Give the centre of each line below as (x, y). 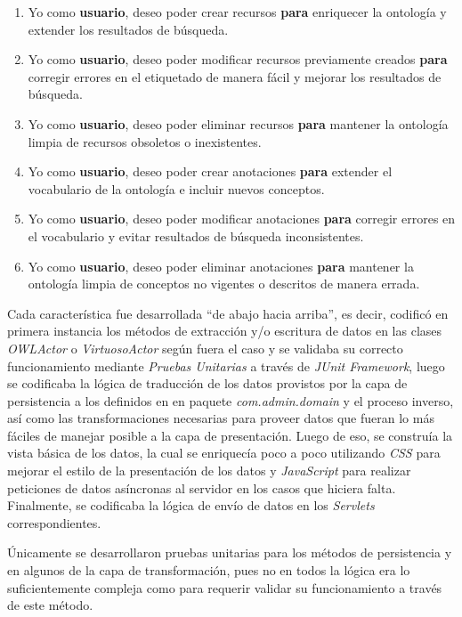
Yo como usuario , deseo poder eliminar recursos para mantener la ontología (238, 123)
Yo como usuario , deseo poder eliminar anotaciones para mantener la (221, 266)
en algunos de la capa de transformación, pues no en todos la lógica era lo (209, 570)
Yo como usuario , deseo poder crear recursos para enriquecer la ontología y (237, 12)
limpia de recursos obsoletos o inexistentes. (145, 141)
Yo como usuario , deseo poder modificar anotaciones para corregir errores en (242, 219)
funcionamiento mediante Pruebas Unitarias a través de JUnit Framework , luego (226, 365)
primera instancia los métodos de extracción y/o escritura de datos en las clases (225, 331)
